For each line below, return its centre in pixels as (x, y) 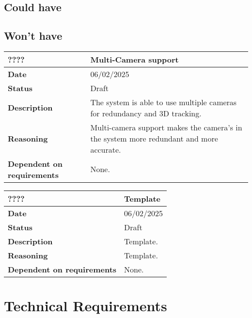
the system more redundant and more (154, 138)
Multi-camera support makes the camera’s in (166, 127)
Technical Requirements (86, 306)
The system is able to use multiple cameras (164, 102)
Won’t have (33, 36)
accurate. (106, 149)
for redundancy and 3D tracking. (146, 113)
